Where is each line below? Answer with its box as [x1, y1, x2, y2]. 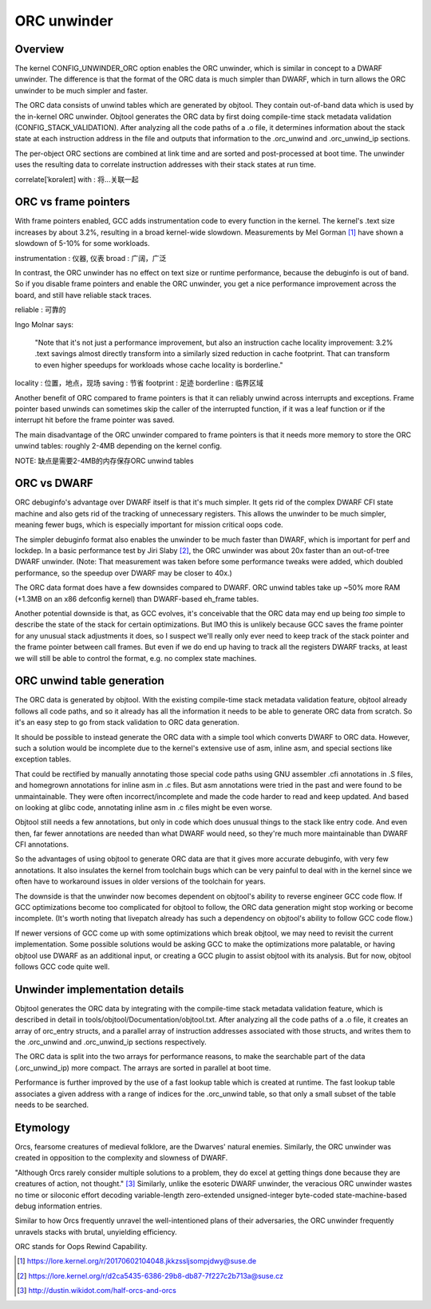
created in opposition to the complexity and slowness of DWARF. [14, 1153, 228, 1163]
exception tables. [14, 754, 72, 764]
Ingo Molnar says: [14, 319, 74, 329]
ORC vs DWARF [14, 477, 93, 490]
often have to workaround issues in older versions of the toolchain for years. [14, 876, 267, 886]
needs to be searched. [14, 1100, 89, 1109]
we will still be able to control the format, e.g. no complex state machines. [14, 653, 257, 662]
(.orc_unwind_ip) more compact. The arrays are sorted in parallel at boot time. [14, 1062, 271, 1073]
